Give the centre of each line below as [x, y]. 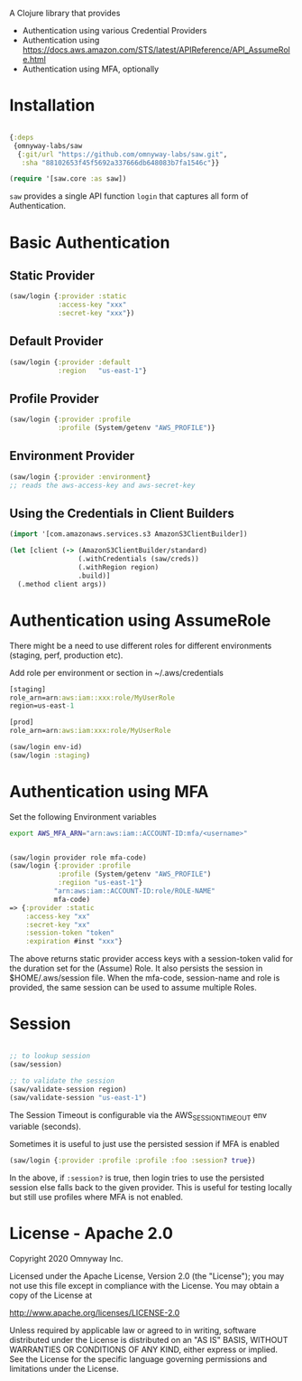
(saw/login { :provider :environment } [80, 477]
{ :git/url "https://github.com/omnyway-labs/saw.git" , [123, 154]
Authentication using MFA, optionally [91, 69]
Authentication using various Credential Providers [114, 30]
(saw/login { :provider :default [70, 362]
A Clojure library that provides [65, 13]
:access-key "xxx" [92, 305]
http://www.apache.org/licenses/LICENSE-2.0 [95, 1313]
